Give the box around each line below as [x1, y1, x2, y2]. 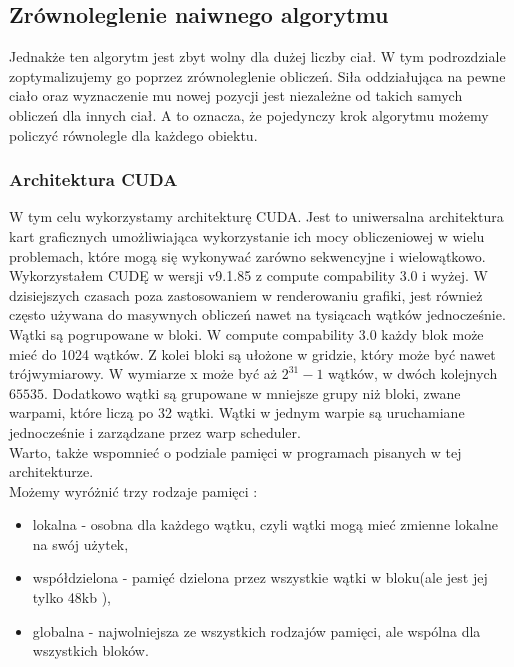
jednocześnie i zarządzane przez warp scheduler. [9, 421, 301, 442]
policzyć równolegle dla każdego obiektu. [9, 124, 258, 145]
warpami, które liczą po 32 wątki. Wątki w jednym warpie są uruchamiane [9, 402, 465, 423]
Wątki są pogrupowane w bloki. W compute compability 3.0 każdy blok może [9, 323, 484, 344]
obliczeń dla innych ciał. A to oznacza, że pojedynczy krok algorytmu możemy [9, 104, 489, 125]
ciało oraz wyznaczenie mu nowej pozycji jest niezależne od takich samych [9, 85, 463, 106]
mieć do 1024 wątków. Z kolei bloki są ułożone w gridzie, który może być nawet [9, 343, 496, 364]
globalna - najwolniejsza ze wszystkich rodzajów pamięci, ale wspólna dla [32, 620, 481, 641]
